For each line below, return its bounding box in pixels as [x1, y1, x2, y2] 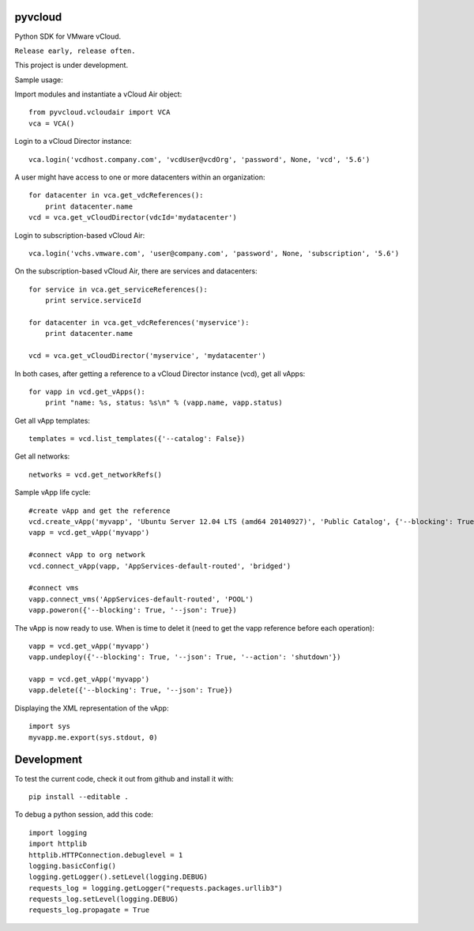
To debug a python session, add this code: [14, 810, 154, 820]
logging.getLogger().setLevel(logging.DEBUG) [28, 873, 209, 881]
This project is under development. [14, 60, 129, 70]
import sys [28, 722, 71, 731]
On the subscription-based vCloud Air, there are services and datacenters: [14, 266, 258, 276]
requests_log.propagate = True [28, 906, 150, 914]
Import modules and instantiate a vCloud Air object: [14, 89, 182, 99]
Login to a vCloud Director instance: [14, 137, 132, 146]
